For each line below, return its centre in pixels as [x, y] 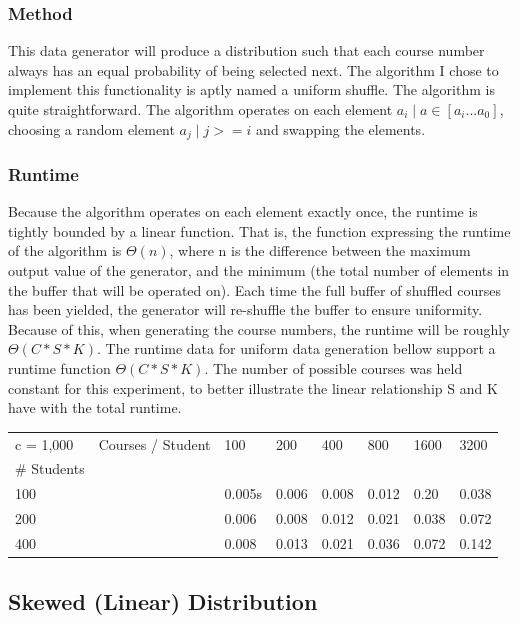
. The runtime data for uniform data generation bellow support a [296, 348]
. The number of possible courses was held [333, 368]
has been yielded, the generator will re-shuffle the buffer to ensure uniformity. [245, 309]
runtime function [59, 368]
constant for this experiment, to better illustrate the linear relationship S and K [253, 387]
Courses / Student [154, 443]
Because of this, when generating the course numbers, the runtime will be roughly [259, 328]
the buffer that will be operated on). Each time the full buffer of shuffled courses [254, 289]
